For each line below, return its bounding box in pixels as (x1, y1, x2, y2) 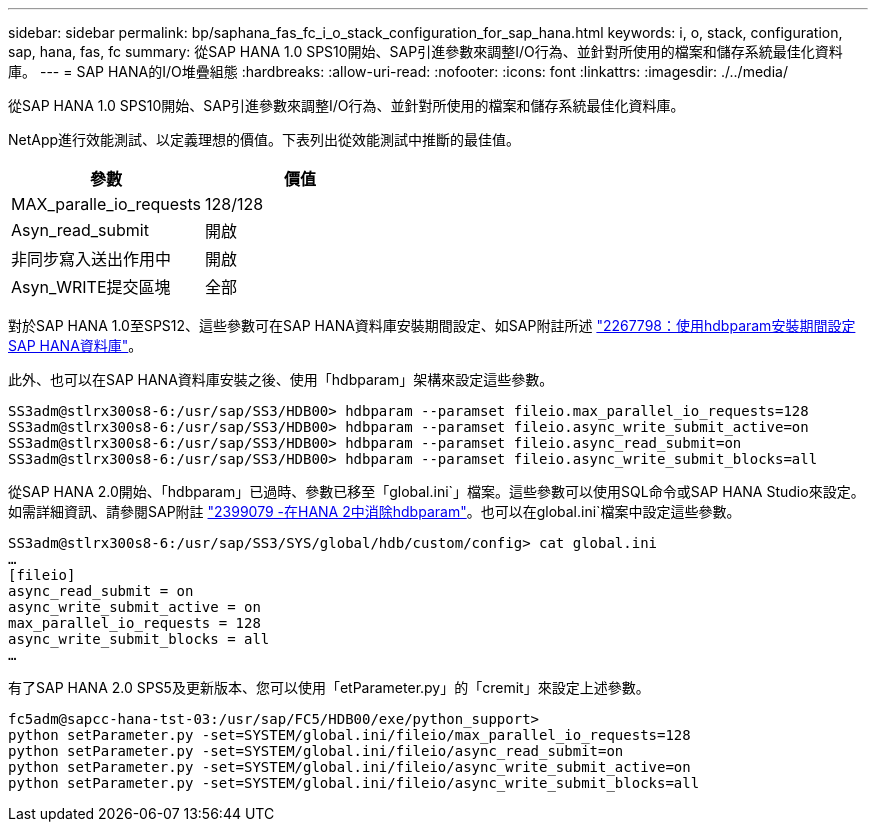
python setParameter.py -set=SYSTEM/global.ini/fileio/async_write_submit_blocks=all (8, 775, 700, 791)
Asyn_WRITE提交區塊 (11, 277, 171, 297)
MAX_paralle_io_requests (11, 194, 202, 214)
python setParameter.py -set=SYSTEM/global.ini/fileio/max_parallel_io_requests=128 (8, 727, 691, 743)
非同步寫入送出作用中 (11, 249, 172, 269)
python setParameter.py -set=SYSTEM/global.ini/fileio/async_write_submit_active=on (8, 759, 691, 775)
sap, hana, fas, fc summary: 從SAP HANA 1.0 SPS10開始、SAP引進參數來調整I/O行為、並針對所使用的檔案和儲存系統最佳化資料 (8, 43, 843, 60)
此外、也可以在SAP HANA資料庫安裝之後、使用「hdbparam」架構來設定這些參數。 (8, 371, 554, 388)
